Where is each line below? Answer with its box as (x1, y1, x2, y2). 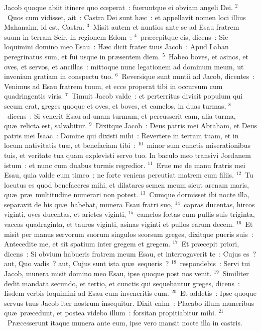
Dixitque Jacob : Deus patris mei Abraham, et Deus (95, 120, 257, 131)
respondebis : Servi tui (180, 258, 250, 269)
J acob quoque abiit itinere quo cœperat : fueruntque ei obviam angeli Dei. (4, 2, 233, 12)
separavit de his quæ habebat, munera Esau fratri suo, (4, 199, 173, 209)
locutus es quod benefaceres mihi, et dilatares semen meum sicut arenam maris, (4, 179, 249, 190)
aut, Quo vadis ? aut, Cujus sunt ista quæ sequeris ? (4, 258, 169, 269)
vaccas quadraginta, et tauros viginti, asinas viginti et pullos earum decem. (4, 219, 234, 229)
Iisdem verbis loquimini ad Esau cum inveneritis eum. (4, 288, 169, 298)
